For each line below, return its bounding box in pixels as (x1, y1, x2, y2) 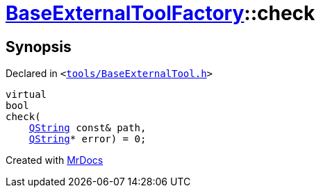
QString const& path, (28, 122, 147, 134)
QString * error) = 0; (28, 133, 147, 145)
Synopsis (6, 37, 72, 56)
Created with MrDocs (6, 154, 104, 167)
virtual (6, 89, 47, 101)
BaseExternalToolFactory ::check (6, 1, 315, 25)
